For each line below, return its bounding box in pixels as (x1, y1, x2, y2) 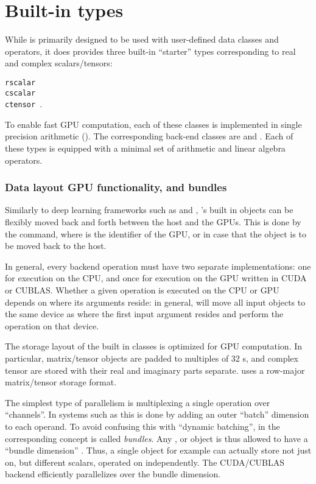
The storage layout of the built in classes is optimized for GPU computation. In (5, 340, 303, 352)
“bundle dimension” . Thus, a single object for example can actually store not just (5, 444, 312, 457)
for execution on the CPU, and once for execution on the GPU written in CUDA (5, 272, 307, 284)
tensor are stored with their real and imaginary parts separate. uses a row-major (5, 363, 305, 376)
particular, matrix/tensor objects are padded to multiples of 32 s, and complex (5, 352, 298, 364)
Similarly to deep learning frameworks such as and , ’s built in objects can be (5, 203, 293, 216)
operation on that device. (5, 319, 99, 332)
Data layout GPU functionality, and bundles (5, 180, 227, 195)
